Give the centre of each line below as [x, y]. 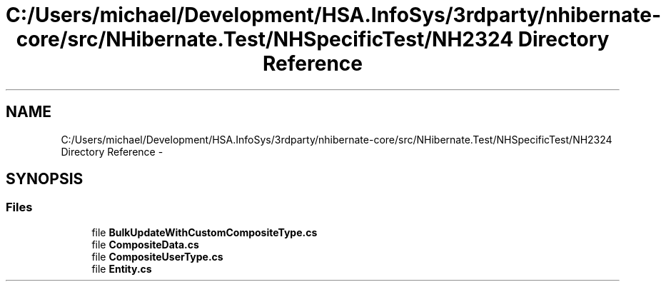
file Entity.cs [122, 268]
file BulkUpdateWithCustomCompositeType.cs [205, 232]
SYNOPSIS [45, 179]
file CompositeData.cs [145, 244]
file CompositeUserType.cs [157, 256]
